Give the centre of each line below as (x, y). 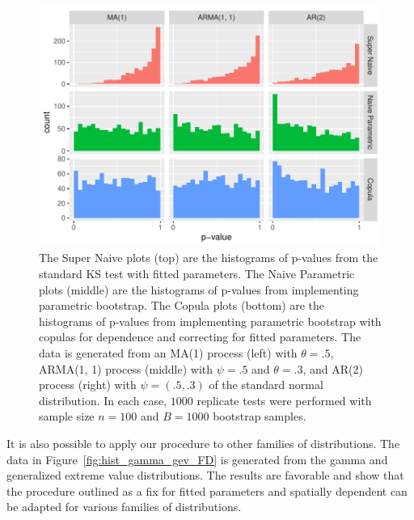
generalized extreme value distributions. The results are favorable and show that (205, 475)
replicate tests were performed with (284, 400)
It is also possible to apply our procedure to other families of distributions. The (203, 443)
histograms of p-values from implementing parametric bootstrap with (210, 321)
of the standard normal (266, 385)
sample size (67, 416)
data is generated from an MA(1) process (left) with (168, 352)
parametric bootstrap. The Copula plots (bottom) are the (182, 305)
